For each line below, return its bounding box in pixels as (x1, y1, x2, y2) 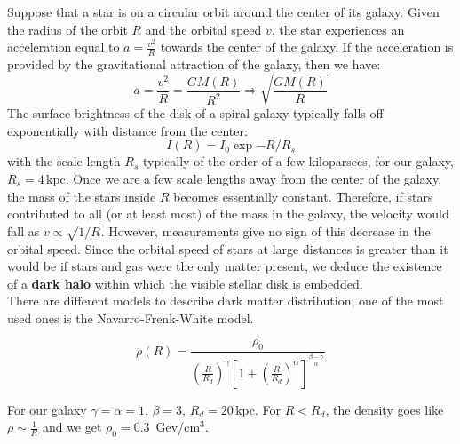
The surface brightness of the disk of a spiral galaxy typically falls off (7, 104, 384, 123)
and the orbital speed (145, 20, 262, 38)
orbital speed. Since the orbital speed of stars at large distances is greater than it (7, 239, 448, 258)
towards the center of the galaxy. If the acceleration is (160, 37, 454, 56)
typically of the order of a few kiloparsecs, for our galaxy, (142, 152, 454, 170)
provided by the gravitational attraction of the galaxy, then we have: (7, 55, 381, 74)
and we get (42, 417, 102, 436)
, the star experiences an (271, 20, 405, 38)
